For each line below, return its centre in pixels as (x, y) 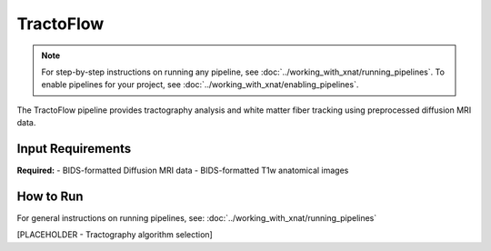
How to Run (50, 196)
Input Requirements (74, 149)
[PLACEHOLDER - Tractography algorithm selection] (115, 235)
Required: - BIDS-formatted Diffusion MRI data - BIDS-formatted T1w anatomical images (183, 171)
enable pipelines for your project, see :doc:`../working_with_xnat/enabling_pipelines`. (200, 85)
